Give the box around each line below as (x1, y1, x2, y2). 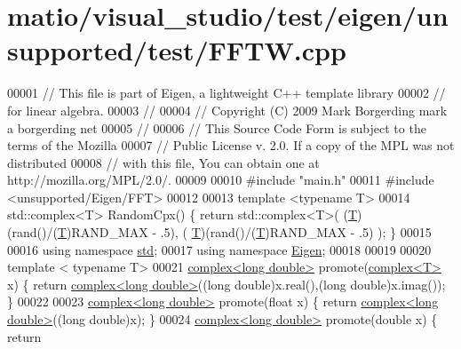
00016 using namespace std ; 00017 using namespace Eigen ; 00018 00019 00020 (7, 240, 432, 258)
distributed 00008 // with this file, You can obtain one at (7, 153, 320, 171)
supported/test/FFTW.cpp (7, 32, 346, 68)
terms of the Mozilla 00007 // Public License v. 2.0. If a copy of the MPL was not (7, 136, 455, 155)
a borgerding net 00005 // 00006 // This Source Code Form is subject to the (7, 118, 426, 137)
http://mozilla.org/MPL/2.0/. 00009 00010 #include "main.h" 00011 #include (7, 171, 434, 189)
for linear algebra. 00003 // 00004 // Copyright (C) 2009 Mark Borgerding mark (7, 100, 448, 119)
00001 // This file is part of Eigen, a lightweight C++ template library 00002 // (7, 83, 446, 102)
